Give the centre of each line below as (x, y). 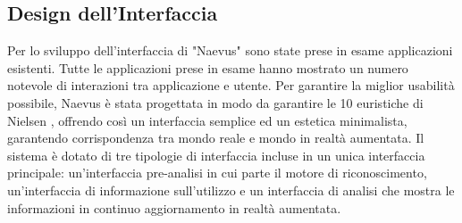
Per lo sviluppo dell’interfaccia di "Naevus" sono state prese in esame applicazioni (230, 50)
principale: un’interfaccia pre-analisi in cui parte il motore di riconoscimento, (217, 173)
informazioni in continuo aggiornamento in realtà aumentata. (174, 207)
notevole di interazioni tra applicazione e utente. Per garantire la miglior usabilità (231, 85)
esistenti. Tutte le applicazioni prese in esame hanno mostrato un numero (208, 67)
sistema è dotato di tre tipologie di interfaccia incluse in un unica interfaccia (216, 155)
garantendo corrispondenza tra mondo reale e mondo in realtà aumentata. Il (216, 138)
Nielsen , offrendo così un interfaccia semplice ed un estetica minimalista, (207, 120)
